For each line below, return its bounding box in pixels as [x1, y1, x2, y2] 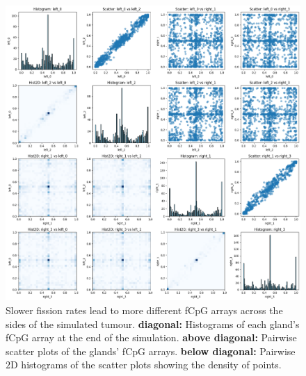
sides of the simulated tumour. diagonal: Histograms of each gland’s [6, 316, 300, 331]
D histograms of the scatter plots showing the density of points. [10, 357, 282, 372]
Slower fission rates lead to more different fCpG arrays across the [6, 303, 283, 317]
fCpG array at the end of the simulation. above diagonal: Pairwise [6, 330, 297, 345]
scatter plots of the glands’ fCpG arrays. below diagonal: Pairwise [6, 343, 296, 358]
